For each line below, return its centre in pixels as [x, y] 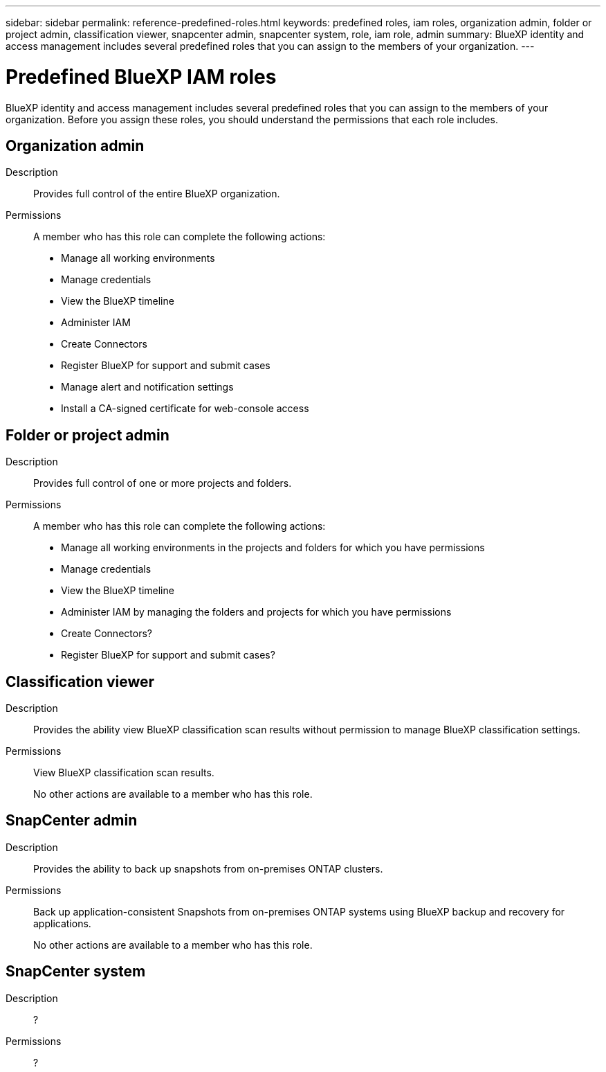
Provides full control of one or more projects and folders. [163, 483]
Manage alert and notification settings [147, 387]
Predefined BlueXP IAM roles [141, 77]
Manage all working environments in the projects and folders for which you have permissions [273, 548]
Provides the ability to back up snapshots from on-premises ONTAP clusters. [208, 868]
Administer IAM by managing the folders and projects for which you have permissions [256, 612]
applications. [62, 923]
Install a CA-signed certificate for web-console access [185, 409]
